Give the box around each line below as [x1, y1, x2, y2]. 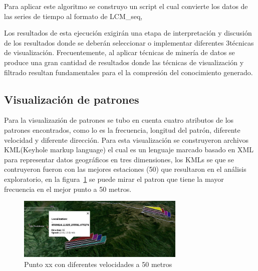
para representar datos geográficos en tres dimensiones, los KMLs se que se [4, 154, 234, 164]
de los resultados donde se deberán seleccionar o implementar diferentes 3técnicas [4, 37, 254, 48]
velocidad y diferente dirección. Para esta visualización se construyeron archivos [4, 134, 249, 145]
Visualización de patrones [4, 91, 139, 107]
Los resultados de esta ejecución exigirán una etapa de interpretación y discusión [4, 28, 252, 38]
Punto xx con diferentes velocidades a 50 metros [24, 258, 172, 269]
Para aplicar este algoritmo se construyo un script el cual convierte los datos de [4, 1, 248, 11]
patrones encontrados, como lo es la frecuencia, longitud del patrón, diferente [4, 124, 240, 135]
